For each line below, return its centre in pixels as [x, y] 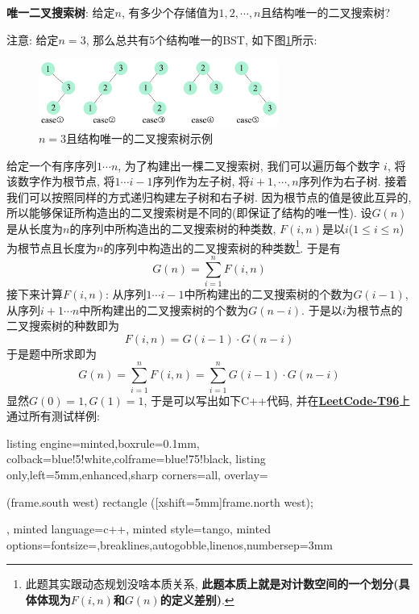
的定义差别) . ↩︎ [197, 599]
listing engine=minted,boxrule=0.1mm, [103, 443]
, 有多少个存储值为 [170, 12]
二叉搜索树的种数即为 [63, 326]
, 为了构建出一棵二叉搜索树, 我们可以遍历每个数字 [249, 165]
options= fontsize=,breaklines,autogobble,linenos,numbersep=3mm [170, 544]
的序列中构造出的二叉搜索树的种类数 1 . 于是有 [222, 246]
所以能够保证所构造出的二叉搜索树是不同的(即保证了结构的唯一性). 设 [189, 213]
